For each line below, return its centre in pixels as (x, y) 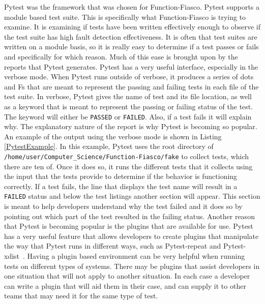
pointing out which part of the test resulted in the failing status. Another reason (129, 216)
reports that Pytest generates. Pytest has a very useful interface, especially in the (131, 66)
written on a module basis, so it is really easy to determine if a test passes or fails (131, 47)
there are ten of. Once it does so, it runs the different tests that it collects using (128, 166)
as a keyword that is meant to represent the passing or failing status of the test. (129, 106)
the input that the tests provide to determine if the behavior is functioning (121, 176)
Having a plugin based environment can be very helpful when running (136, 256)
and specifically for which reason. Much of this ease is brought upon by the (121, 56)
